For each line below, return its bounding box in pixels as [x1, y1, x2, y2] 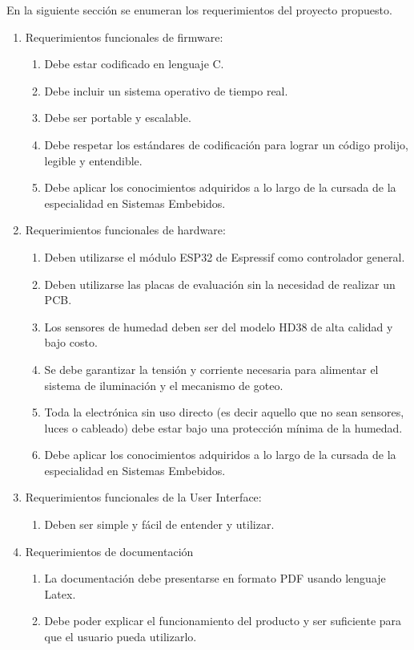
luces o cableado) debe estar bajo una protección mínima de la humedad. [44, 419, 403, 436]
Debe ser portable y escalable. [44, 109, 191, 126]
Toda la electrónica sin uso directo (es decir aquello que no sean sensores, [44, 404, 404, 420]
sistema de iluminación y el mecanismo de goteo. [44, 376, 283, 393]
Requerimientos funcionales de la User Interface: [25, 489, 262, 506]
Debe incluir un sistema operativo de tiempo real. [44, 82, 288, 99]
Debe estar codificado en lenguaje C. [44, 55, 224, 72]
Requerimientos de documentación [25, 542, 194, 559]
